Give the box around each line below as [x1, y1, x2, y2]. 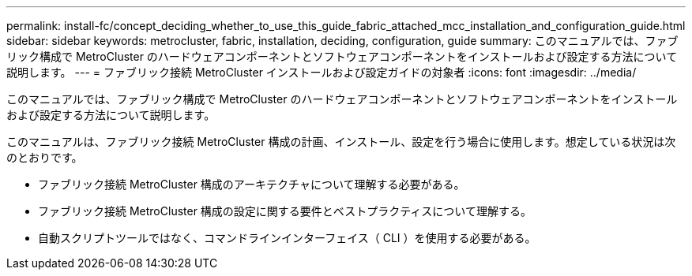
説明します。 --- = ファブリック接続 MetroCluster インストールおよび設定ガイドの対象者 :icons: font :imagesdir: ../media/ [6, 65, 637, 79]
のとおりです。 [6, 151, 83, 164]
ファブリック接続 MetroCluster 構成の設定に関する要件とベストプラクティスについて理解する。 [38, 204, 532, 218]
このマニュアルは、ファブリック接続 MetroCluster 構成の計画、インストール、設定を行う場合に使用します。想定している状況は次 [6, 135, 676, 148]
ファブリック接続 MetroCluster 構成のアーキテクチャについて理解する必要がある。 [38, 177, 465, 191]
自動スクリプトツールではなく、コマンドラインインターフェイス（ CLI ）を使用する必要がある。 [38, 231, 536, 244]
